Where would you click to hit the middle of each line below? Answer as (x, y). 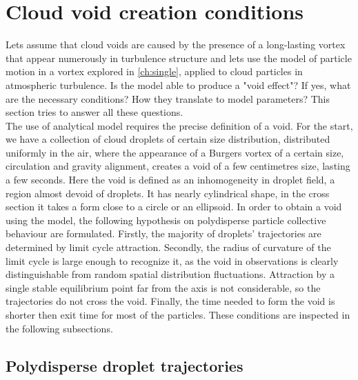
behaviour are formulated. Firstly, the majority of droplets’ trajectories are (163, 233)
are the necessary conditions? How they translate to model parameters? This (168, 98)
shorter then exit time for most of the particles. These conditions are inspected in (178, 314)
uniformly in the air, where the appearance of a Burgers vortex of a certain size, (175, 152)
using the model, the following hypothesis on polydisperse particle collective (166, 220)
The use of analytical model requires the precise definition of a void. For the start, (179, 125)
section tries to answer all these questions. (95, 112)
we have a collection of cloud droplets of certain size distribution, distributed (168, 139)
